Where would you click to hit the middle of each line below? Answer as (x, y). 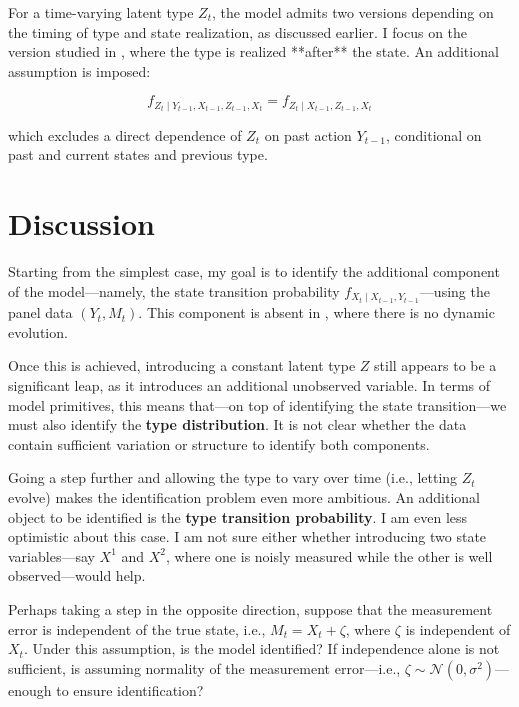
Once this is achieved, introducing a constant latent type (182, 365)
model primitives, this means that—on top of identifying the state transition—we (257, 404)
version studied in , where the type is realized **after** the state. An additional (253, 51)
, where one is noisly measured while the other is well (329, 555)
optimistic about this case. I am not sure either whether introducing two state (247, 536)
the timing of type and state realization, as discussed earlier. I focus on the (238, 31)
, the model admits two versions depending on (352, 12)
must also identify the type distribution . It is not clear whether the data (237, 424)
